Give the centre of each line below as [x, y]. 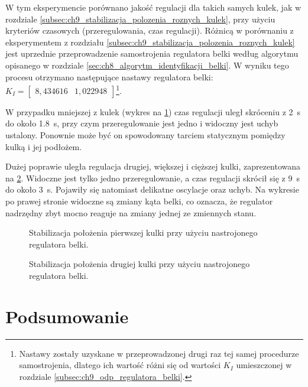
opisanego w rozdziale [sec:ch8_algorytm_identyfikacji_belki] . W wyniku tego [147, 65]
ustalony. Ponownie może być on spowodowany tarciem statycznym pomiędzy [145, 135]
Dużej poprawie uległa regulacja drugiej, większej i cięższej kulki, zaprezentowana [153, 166]
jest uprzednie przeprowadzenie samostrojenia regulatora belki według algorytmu [152, 53]
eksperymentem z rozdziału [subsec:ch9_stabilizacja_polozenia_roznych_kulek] [150, 42]
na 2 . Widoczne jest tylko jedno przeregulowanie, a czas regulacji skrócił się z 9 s [153, 178]
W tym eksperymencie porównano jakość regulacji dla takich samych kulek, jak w [153, 7]
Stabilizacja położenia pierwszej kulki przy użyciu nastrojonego [143, 232]
